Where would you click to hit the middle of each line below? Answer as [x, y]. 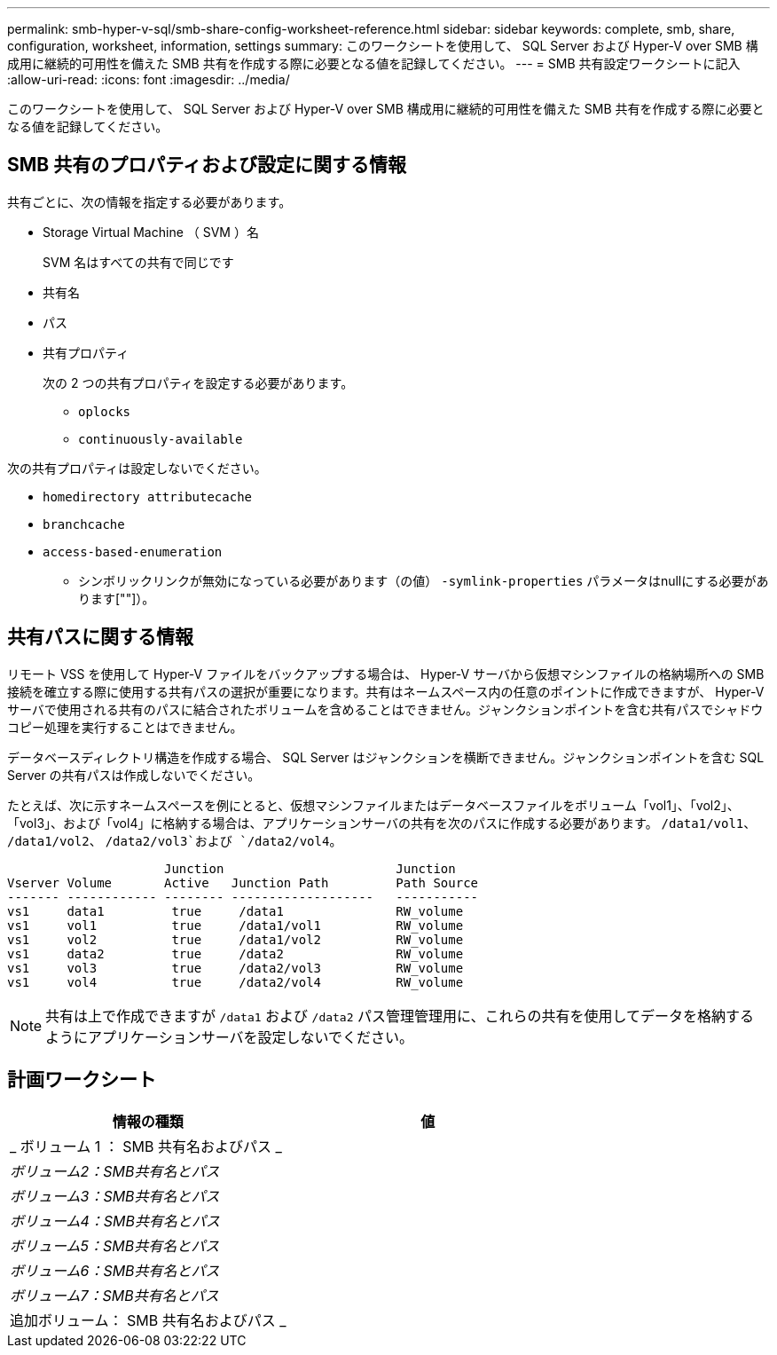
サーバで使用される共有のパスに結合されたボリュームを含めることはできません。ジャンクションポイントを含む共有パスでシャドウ [385, 709]
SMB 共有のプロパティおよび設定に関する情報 [207, 165]
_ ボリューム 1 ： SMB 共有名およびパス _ [146, 1146]
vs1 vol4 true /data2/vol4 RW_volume [235, 982]
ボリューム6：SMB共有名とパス [115, 1270]
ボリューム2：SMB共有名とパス [115, 1171]
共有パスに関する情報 [100, 637]
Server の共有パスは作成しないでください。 [134, 775]
